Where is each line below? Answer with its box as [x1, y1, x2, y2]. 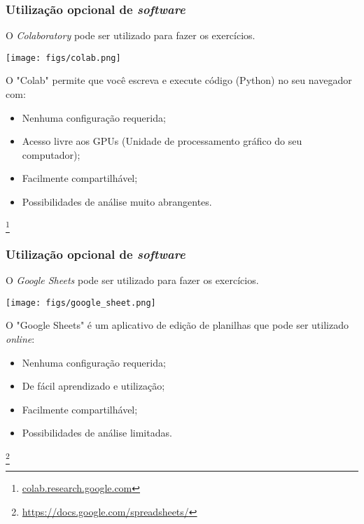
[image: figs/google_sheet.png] [6, 297, 156, 308]
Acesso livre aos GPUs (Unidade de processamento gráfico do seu [22, 134, 302, 148]
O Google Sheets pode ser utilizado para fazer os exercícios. [6, 273, 259, 288]
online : [6, 332, 35, 346]
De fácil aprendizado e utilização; [22, 378, 165, 393]
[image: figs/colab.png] [6, 52, 121, 63]
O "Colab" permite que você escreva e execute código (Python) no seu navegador [6, 73, 352, 87]
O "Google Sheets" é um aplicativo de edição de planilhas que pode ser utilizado [6, 318, 349, 332]
